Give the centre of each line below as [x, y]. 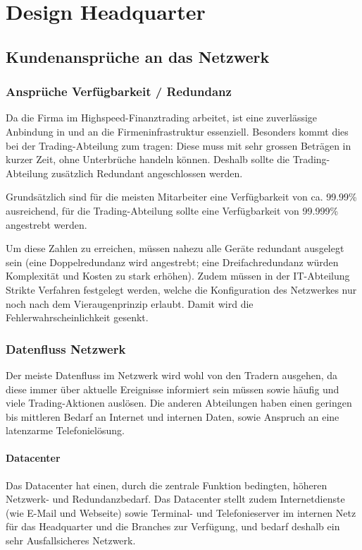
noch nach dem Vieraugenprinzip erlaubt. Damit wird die [130, 303]
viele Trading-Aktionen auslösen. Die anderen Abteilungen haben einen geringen [179, 403]
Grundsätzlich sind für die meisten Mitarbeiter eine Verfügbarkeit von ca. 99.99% [181, 197]
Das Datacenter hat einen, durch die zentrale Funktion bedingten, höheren [167, 485]
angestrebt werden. [46, 224]
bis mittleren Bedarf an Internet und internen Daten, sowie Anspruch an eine [173, 416]
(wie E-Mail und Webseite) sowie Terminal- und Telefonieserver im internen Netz [181, 512]
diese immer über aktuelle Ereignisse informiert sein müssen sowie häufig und [173, 389]
